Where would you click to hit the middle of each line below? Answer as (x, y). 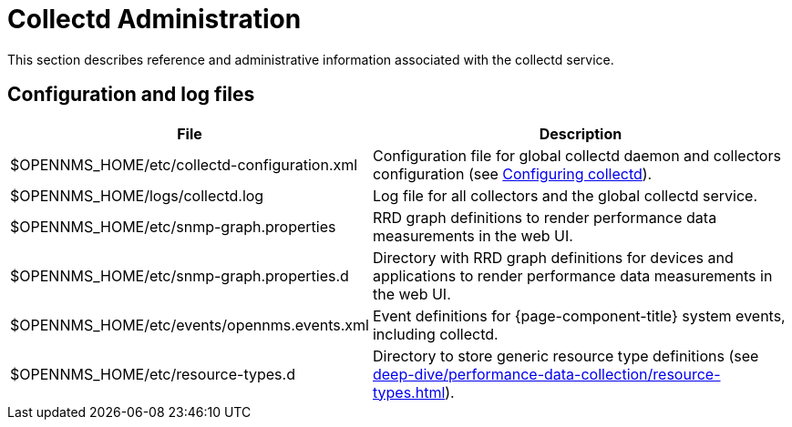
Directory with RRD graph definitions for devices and (553, 257)
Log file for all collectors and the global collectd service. (565, 195)
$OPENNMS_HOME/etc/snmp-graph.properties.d (180, 275)
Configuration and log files (131, 95)
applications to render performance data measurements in (572, 275)
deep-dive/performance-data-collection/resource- (546, 374)
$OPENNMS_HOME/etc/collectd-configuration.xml (184, 164)
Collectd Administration (154, 19)
